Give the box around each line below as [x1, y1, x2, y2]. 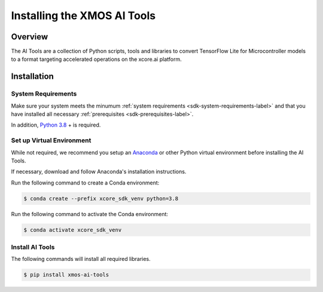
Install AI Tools [11, 243, 55, 251]
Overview [11, 32, 48, 42]
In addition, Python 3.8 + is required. [11, 121, 101, 128]
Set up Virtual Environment [11, 136, 92, 145]
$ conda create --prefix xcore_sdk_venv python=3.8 [23, 195, 179, 202]
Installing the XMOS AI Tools [11, 9, 156, 22]
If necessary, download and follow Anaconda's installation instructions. [11, 168, 187, 176]
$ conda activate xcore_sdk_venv [23, 226, 122, 233]
